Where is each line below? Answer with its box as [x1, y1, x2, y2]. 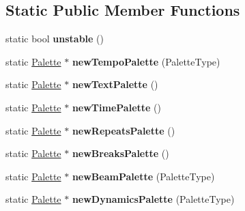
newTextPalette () [72, 77, 158, 92]
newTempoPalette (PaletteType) [72, 54, 220, 68]
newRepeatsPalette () [72, 123, 175, 137]
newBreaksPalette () [72, 146, 169, 160]
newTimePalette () [72, 100, 161, 114]
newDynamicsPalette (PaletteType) [72, 192, 235, 206]
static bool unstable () [5, 31, 104, 46]
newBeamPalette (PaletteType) [72, 169, 215, 183]
